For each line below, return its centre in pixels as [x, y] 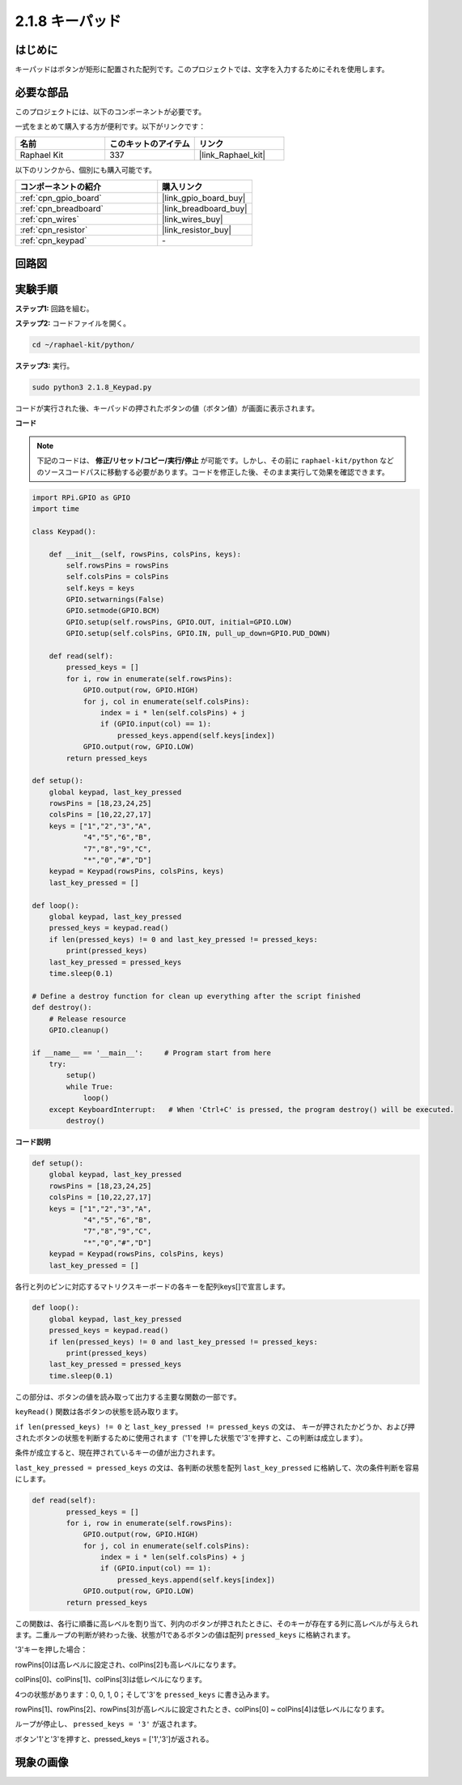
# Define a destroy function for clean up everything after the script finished [196, 996]
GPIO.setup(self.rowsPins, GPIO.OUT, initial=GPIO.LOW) [179, 622]
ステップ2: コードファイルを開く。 [73, 323]
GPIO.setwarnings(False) [115, 600]
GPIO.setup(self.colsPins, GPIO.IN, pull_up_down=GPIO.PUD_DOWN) [198, 633]
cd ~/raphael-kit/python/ [83, 345]
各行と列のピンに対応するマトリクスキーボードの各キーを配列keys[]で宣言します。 [153, 1286]
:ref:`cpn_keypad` [53, 241]
